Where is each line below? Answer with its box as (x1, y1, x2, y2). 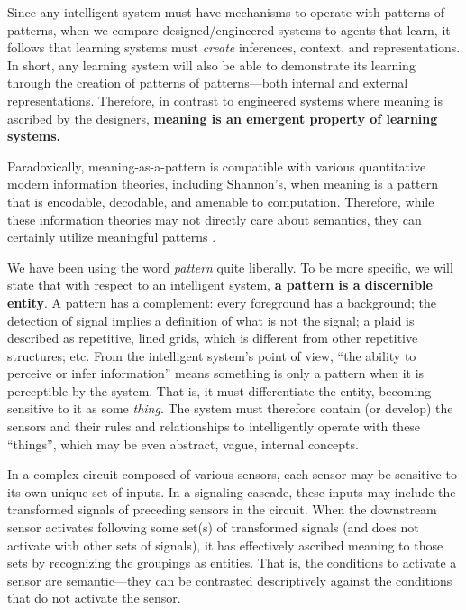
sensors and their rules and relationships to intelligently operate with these (7, 417, 421, 436)
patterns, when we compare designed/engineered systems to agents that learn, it (7, 20, 451, 39)
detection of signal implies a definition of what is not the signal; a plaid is (7, 310, 415, 329)
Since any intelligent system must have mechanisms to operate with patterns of (7, 3, 445, 21)
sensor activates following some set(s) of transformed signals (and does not (7, 518, 419, 537)
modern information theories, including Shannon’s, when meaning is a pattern (7, 174, 439, 193)
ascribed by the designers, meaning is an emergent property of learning (7, 108, 438, 127)
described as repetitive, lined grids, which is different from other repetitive (7, 328, 418, 347)
